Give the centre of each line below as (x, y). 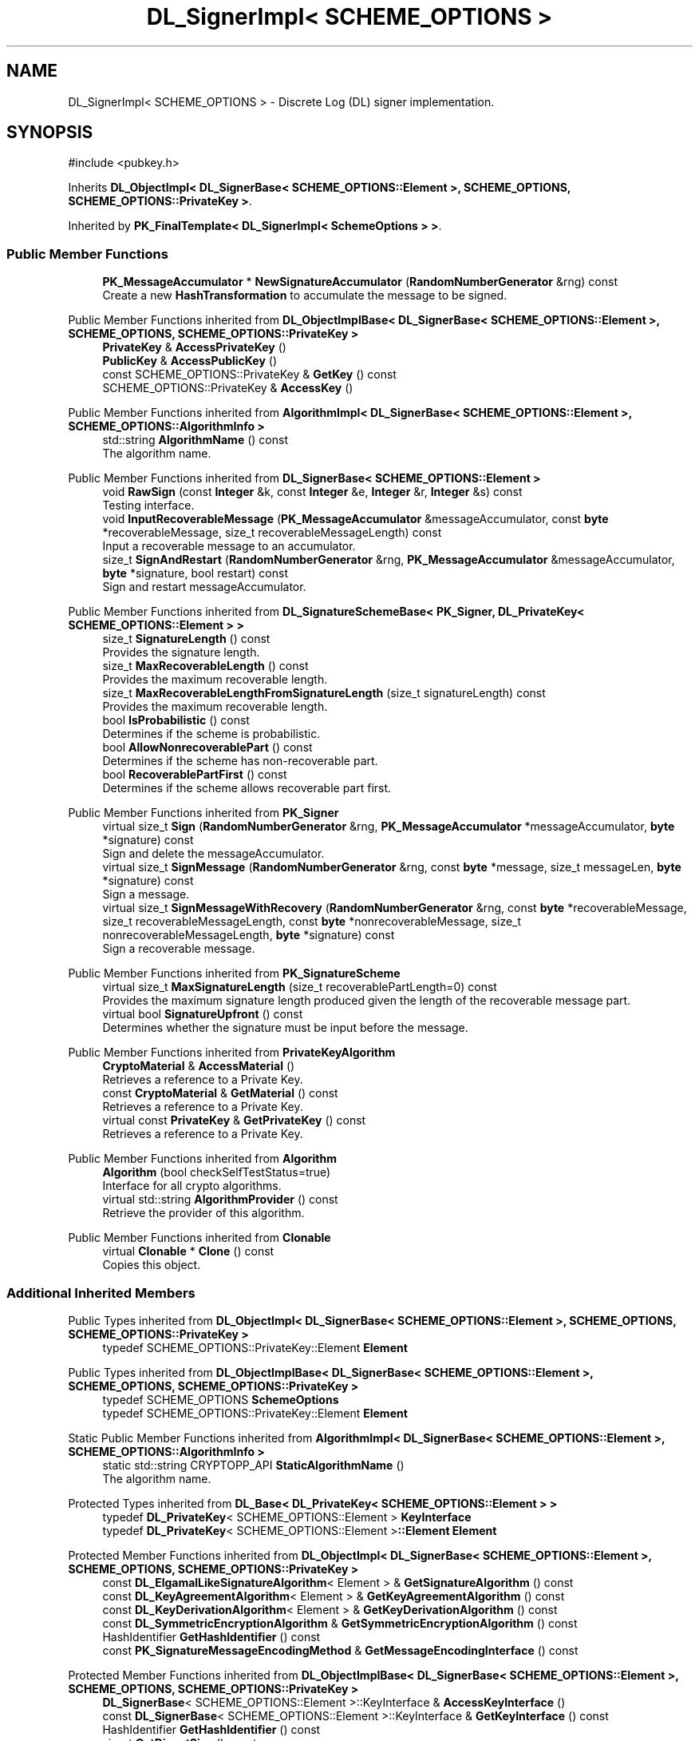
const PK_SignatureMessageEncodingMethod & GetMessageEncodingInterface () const (340, 1650)
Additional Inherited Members (101, 1293)
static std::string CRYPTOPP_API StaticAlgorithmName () (253, 1465)
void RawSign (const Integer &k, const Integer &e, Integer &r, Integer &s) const (312, 492)
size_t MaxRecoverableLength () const (205, 666)
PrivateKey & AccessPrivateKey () (194, 347)
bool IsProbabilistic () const (176, 720)
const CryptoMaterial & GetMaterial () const (220, 1093)
